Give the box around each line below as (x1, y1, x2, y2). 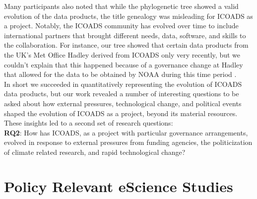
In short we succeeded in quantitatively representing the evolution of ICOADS (4, 78, 242, 89)
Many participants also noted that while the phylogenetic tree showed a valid (4, 1, 239, 11)
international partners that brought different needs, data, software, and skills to (4, 30, 246, 40)
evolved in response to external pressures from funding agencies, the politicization (4, 137, 253, 147)
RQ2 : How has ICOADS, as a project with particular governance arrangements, (4, 127, 248, 137)
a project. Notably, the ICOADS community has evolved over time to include (4, 20, 239, 31)
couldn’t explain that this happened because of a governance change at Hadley (4, 59, 243, 69)
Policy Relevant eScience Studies (4, 176, 233, 196)
